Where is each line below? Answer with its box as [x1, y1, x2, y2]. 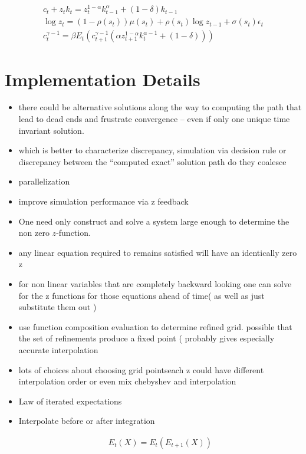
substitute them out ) [18, 301, 97, 313]
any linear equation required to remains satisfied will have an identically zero [18, 246, 297, 258]
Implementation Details [5, 67, 200, 91]
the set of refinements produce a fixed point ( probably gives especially [18, 332, 275, 344]
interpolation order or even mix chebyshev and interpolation [18, 375, 236, 387]
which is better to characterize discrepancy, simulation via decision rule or [18, 144, 287, 156]
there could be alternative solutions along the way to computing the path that [18, 101, 302, 113]
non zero [18, 226, 50, 239]
